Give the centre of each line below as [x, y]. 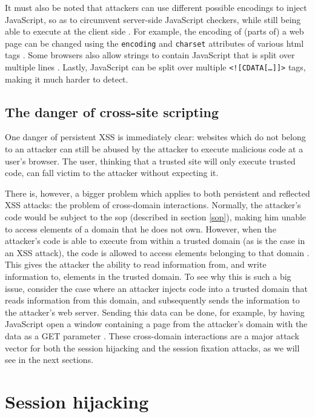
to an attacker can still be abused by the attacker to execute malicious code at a [154, 149]
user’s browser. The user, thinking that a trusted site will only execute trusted [150, 161]
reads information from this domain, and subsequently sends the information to [152, 300]
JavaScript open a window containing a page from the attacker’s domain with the [156, 324]
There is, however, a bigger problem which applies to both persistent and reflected [157, 193]
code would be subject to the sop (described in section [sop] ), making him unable [156, 217]
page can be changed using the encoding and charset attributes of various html [154, 43]
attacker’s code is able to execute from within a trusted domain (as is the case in [155, 241]
